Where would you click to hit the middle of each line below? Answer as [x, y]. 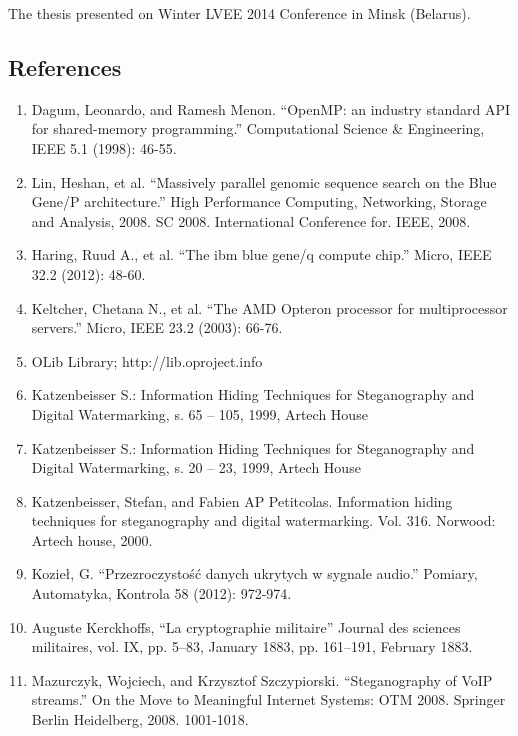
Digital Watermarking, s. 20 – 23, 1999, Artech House [196, 467]
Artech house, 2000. [92, 539]
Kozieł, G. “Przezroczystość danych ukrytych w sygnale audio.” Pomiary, [254, 573]
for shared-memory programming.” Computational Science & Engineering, [258, 128]
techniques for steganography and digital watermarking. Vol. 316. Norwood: [263, 520]
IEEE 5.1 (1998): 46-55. [104, 147]
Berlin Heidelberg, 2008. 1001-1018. [140, 719]
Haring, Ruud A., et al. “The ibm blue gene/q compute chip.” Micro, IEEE [261, 254]
